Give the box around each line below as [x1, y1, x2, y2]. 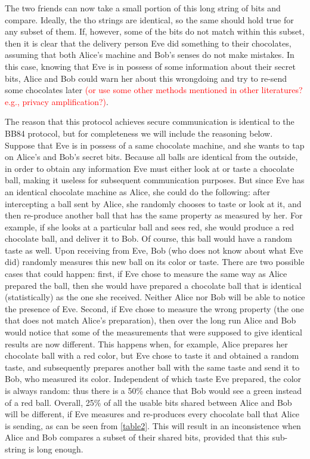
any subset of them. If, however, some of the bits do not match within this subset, [5, 25, 305, 38]
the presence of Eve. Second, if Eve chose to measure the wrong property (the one [5, 302, 304, 315]
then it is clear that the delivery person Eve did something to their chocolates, [5, 36, 292, 49]
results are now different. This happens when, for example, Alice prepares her [5, 337, 288, 350]
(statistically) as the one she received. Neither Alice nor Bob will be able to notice [5, 291, 305, 303]
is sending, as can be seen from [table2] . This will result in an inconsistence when [5, 419, 301, 432]
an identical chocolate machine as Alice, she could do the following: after [5, 185, 271, 198]
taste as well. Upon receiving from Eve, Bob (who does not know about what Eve [5, 244, 303, 256]
